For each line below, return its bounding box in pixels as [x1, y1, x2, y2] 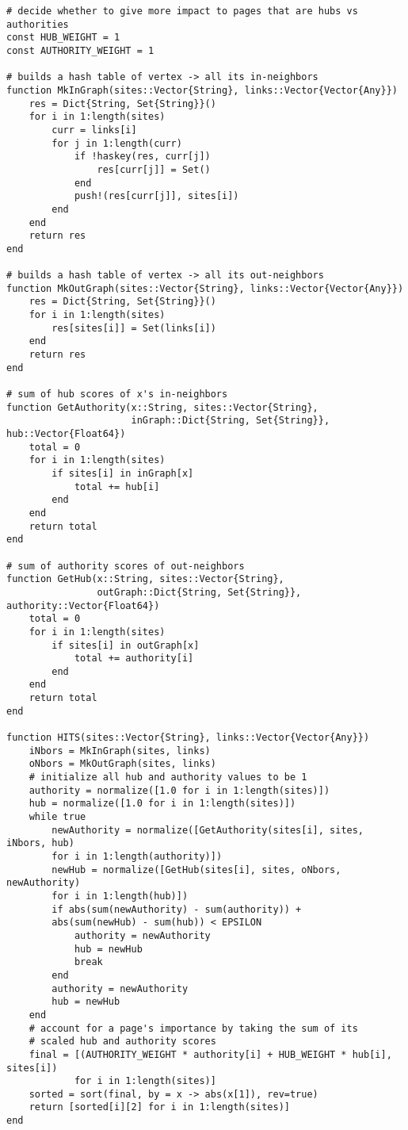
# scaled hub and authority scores [29, 1036, 216, 1048]
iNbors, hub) [6, 837, 74, 849]
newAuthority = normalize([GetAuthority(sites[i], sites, [51, 824, 364, 836]
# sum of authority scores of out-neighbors [6, 560, 245, 572]
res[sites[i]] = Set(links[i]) [51, 322, 216, 334]
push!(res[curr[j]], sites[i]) [74, 190, 239, 202]
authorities [6, 18, 69, 30]
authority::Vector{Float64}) [6, 599, 160, 611]
